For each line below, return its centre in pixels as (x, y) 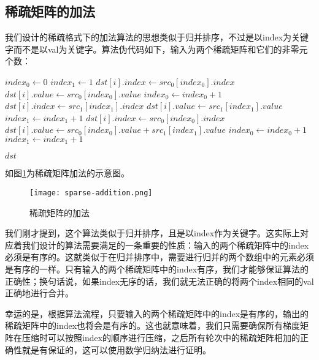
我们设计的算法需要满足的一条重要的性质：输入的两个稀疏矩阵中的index (165, 245)
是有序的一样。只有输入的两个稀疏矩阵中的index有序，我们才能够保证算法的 (157, 269)
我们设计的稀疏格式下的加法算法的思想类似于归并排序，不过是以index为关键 (157, 37)
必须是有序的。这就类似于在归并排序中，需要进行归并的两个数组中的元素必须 (159, 257)
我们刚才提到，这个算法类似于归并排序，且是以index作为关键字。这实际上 (153, 233)
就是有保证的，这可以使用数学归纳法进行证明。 (116, 349)
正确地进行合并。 (39, 293)
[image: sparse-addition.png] (91, 193)
